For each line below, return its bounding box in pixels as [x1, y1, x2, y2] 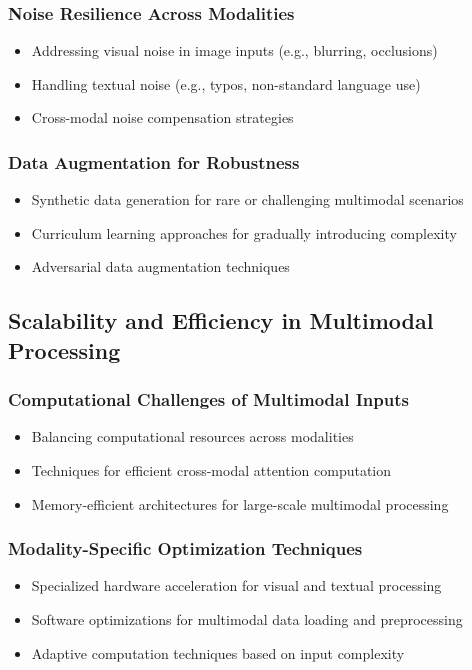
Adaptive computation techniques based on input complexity [31, 642, 405, 663]
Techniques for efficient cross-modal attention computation [31, 459, 392, 480]
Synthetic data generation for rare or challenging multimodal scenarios [31, 189, 464, 210]
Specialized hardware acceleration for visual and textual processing [31, 575, 442, 596]
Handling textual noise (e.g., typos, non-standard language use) [31, 73, 421, 94]
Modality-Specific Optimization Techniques [8, 536, 363, 561]
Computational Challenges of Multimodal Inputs [8, 387, 409, 412]
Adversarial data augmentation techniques [31, 256, 290, 277]
